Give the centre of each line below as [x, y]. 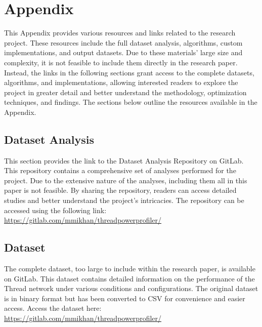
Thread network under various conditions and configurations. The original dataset [131, 288]
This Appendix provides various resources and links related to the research [120, 33]
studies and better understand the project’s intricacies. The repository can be [124, 200]
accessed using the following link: [55, 210]
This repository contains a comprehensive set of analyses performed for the [120, 170]
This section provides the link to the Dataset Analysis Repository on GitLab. [124, 160]
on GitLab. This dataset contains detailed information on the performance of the [129, 278]
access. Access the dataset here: [53, 308]
